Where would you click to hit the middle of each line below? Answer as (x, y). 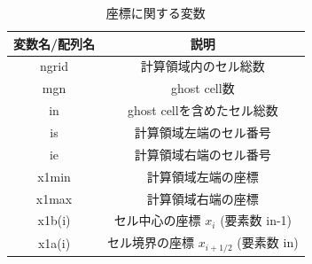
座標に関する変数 (156, 12)
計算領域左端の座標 (203, 176)
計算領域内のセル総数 (203, 66)
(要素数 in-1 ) (256, 220)
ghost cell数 (203, 88)
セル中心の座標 (157, 220)
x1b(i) (54, 220)
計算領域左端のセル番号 (203, 132)
